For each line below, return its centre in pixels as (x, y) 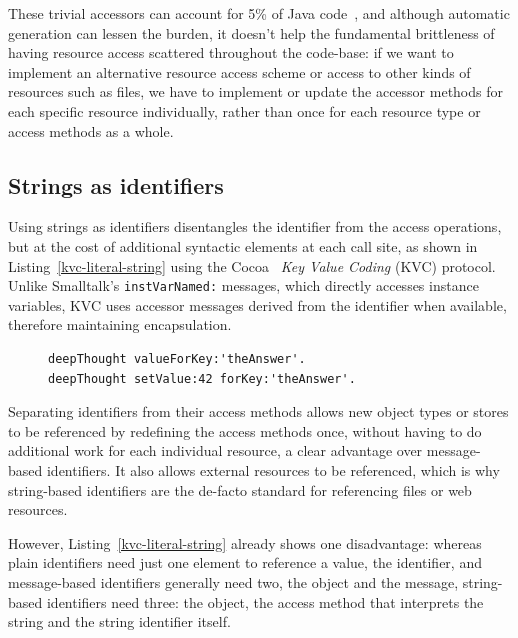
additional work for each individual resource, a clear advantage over (215, 450)
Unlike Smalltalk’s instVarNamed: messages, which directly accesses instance (243, 285)
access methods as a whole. (91, 130)
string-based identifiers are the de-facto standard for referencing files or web (240, 489)
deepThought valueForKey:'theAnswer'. (177, 358)
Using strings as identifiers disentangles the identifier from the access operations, (255, 226)
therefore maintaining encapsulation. (120, 324)
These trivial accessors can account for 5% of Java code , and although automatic (259, 13)
